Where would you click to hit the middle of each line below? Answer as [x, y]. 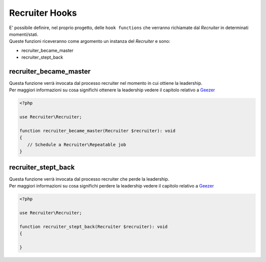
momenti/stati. [24, 34]
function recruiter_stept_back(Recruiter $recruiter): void [94, 226]
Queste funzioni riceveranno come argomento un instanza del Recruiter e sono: [90, 41]
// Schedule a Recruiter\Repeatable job [77, 145]
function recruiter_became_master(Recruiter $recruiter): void [98, 131]
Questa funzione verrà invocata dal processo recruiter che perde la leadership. [89, 179]
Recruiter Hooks [43, 13]
